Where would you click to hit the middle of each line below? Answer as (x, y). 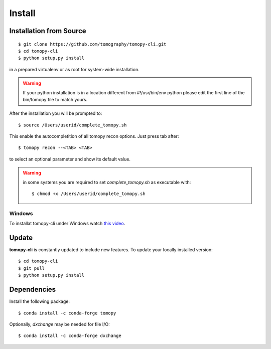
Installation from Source (48, 31)
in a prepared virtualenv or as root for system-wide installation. (75, 69)
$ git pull (32, 268)
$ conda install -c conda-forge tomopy (67, 313)
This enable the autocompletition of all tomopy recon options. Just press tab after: (94, 136)
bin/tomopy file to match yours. (55, 99)
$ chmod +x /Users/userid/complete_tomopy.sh (89, 194)
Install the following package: (40, 301)
